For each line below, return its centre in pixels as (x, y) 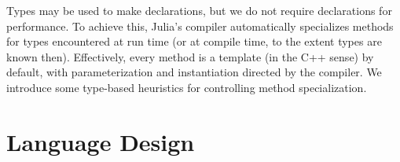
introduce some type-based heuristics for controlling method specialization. (187, 87)
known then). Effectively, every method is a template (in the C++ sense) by (190, 56)
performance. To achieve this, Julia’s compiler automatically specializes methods (200, 26)
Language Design (101, 141)
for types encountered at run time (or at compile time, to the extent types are (194, 41)
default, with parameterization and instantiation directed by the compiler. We (194, 72)
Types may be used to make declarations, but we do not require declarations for (199, 10)
